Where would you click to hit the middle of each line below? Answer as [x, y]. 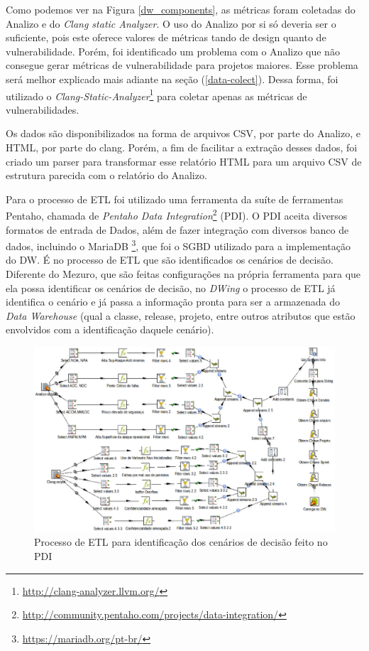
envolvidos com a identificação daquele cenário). [110, 329]
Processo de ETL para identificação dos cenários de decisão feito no [181, 542]
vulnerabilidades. [43, 109]
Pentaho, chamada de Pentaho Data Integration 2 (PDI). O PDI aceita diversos [177, 215]
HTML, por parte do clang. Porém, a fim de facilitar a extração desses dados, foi [182, 147]
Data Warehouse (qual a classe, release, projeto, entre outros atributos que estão [181, 315]
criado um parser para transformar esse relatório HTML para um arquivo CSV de [184, 161]
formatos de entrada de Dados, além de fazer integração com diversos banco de [177, 229]
